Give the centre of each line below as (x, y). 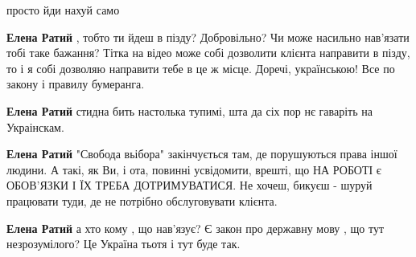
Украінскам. (35, 126)
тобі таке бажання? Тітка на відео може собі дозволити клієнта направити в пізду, (208, 53)
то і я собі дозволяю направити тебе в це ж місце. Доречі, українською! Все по (201, 68)
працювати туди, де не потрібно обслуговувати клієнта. (142, 200)
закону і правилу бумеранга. (76, 84)
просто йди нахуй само (63, 10)
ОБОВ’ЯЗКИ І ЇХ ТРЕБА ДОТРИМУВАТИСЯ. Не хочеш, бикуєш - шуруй (189, 185)
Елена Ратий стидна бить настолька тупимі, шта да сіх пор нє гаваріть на (189, 110)
